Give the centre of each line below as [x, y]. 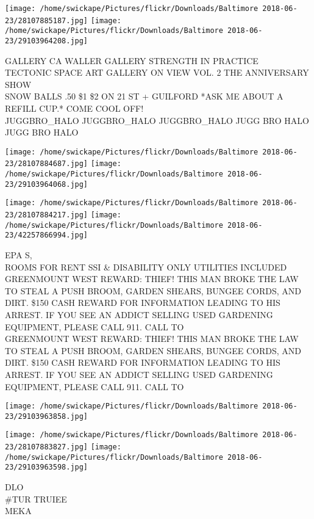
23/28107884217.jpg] [47, 215]
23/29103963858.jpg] [47, 416]
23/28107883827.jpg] [47, 447]
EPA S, [19, 255]
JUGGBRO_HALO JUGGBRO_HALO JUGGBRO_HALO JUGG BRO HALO [157, 120]
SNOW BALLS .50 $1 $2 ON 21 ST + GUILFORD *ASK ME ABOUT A [144, 96]
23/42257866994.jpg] [47, 235]
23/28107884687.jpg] [47, 164]
